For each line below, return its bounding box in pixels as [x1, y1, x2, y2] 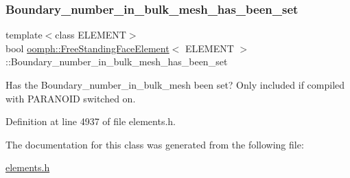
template [5, 27, 43, 42]
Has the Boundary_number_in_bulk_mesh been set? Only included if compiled [5, 78, 345, 91]
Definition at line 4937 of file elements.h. [5, 114, 176, 129]
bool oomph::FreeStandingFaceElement [5, 41, 170, 55]
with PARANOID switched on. [5, 91, 136, 105]
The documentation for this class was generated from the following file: [5, 137, 304, 151]
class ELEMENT [55, 27, 126, 42]
